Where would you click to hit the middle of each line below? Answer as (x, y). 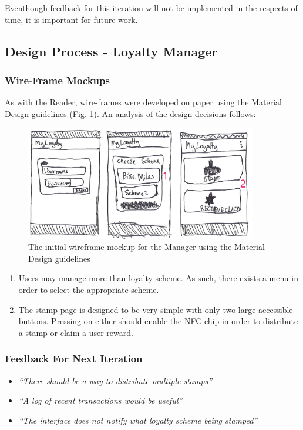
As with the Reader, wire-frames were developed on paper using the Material (143, 102)
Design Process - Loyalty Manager (111, 51)
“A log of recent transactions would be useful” (100, 400)
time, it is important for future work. (71, 19)
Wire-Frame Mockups (57, 80)
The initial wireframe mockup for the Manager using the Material (147, 247)
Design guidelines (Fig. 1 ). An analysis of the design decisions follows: (130, 113)
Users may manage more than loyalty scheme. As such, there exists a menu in (158, 278)
